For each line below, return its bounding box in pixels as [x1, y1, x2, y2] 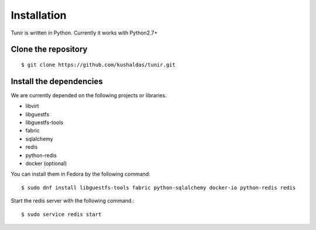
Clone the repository [11, 44, 88, 54]
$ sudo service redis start [21, 211, 102, 218]
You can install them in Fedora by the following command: [11, 170, 150, 178]
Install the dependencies [11, 76, 104, 86]
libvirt [25, 102, 39, 109]
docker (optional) [25, 160, 67, 167]
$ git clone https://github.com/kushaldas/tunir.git [21, 61, 176, 68]
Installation [11, 9, 67, 22]
